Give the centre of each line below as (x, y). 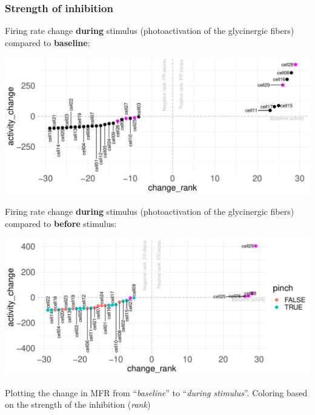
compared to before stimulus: (61, 223)
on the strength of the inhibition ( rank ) (78, 404)
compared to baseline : (48, 42)
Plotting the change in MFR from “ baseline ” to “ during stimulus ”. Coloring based (156, 392)
